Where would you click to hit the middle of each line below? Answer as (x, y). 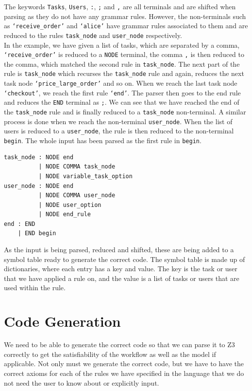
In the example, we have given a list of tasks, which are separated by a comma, (122, 45)
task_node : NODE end (39, 157)
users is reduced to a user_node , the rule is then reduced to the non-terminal (119, 131)
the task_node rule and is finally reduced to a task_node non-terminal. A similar (125, 112)
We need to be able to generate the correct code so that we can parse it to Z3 (119, 344)
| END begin (37, 233)
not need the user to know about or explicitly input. (82, 382)
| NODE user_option (70, 205)
